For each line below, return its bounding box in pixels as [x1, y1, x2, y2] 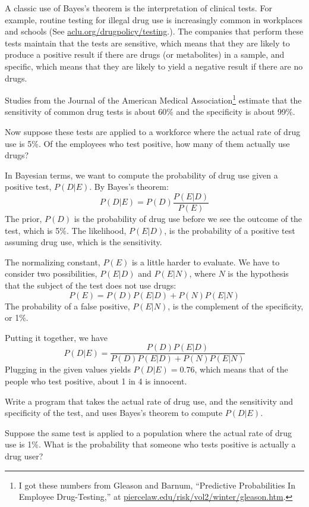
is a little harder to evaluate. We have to [131, 255, 280, 268]
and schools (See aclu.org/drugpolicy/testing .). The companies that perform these [5, 25, 304, 37]
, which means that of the [194, 363, 288, 375]
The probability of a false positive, [5, 299, 130, 312]
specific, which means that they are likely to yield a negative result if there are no [5, 60, 303, 72]
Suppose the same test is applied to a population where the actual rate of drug [5, 426, 292, 439]
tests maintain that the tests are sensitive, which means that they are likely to [5, 36, 290, 49]
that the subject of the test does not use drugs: [5, 279, 176, 291]
